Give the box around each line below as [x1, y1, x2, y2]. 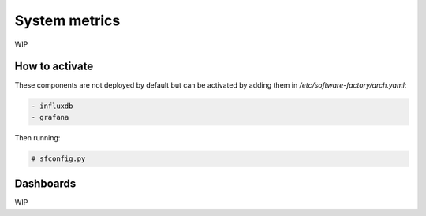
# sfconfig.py [31, 154, 86, 163]
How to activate [14, 60, 94, 73]
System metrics [14, 12, 121, 29]
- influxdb [31, 102, 73, 110]
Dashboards [14, 177, 77, 191]
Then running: [14, 132, 61, 142]
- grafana [31, 113, 69, 121]
